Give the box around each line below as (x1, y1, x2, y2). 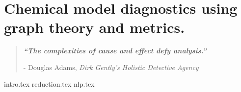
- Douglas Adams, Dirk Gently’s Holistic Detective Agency (23, 62, 199, 72)
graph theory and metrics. (4, 17, 185, 37)
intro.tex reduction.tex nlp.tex (4, 78, 95, 89)
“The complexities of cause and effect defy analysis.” (23, 46, 207, 56)
